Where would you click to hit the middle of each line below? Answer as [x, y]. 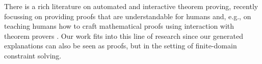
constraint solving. [33, 55]
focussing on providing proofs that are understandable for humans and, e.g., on [128, 16]
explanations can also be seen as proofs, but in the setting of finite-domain [121, 46]
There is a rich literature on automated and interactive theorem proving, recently [131, 6]
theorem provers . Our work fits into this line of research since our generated [124, 36]
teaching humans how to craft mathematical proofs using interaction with [119, 26]
